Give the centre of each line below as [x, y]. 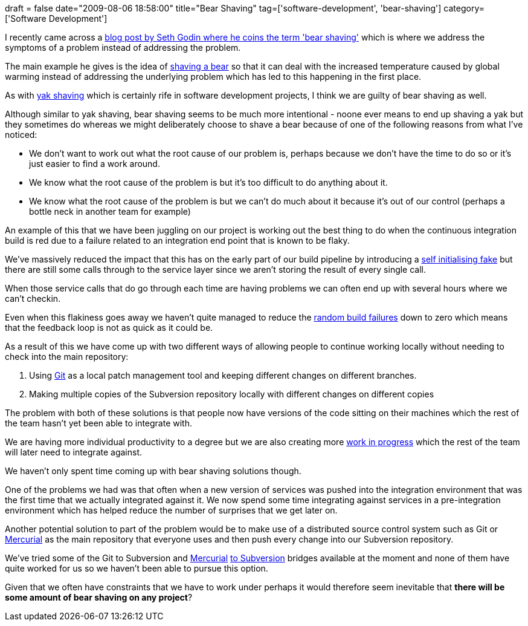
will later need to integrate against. [74, 452]
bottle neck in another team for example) [110, 211]
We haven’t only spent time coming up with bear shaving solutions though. [153, 471]
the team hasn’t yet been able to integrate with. [99, 423]
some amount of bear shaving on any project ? [99, 597]
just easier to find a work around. [95, 164]
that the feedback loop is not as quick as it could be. [109, 328]
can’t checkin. [33, 298]
